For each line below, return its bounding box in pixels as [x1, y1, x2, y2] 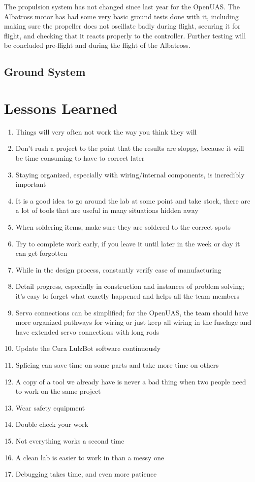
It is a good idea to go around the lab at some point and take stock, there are [15, 195, 251, 206]
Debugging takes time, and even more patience [15, 469, 157, 479]
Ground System [4, 64, 86, 79]
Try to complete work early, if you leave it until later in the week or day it [15, 238, 240, 248]
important [15, 179, 46, 189]
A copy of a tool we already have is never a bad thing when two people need [15, 376, 246, 386]
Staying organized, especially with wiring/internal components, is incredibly [15, 169, 245, 179]
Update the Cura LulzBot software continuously [15, 343, 161, 353]
